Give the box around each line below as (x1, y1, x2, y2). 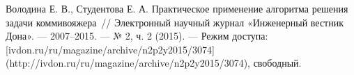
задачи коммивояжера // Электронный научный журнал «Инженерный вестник (6, 15, 344, 29)
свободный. (253, 56, 302, 70)
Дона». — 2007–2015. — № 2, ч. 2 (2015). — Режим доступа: (6, 28, 268, 43)
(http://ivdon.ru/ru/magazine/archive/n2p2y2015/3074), (6, 56, 250, 70)
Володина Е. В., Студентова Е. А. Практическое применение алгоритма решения (6, 1, 348, 15)
